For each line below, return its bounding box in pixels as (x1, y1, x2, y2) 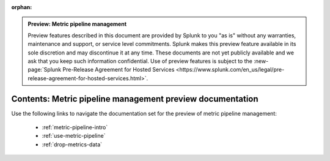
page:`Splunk (28, 66, 62, 73)
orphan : (11, 4, 32, 10)
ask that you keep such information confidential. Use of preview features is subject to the (28, 57, 253, 64)
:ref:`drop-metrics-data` (42, 141, 103, 148)
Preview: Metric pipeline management (28, 20, 127, 28)
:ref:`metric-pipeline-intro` (42, 124, 108, 131)
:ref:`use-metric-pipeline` (42, 132, 106, 140)
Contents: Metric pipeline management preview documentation (11, 94, 259, 104)
